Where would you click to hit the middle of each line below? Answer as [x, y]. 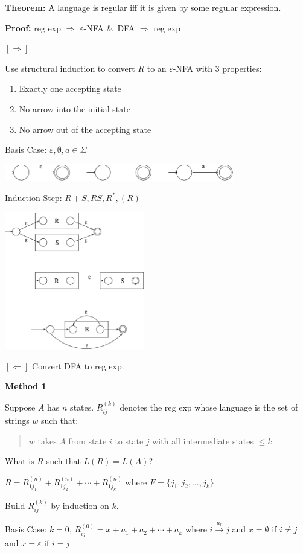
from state [88, 440]
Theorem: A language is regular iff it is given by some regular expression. [143, 7]
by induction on [80, 505]
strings [17, 420]
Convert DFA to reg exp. [78, 366]
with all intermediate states [203, 440]
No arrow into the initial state [75, 108]
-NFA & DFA [109, 27]
